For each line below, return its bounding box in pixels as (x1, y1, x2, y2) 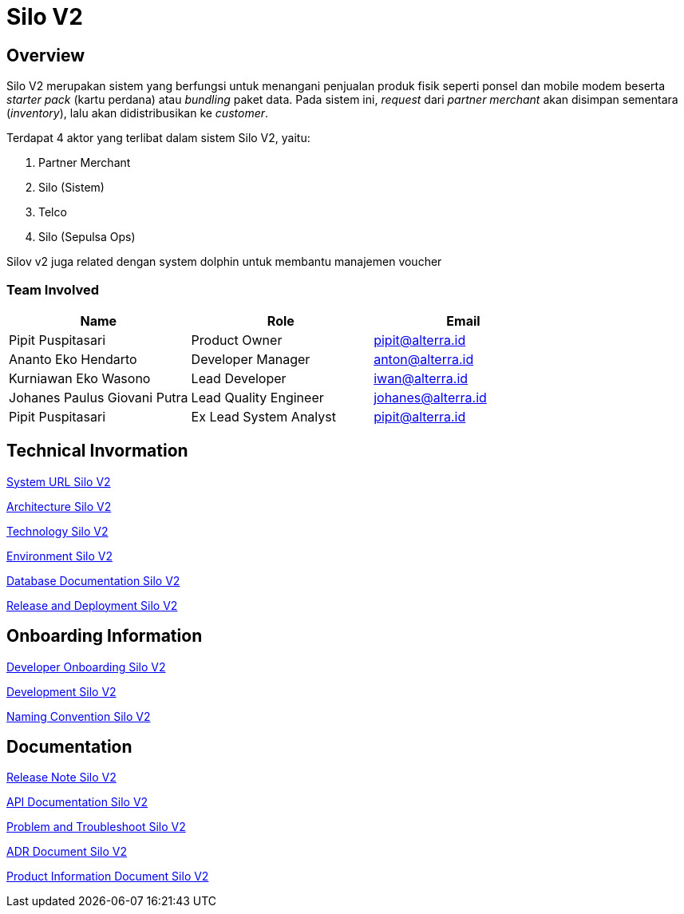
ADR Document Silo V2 (6, 845, 127, 859)
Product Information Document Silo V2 (6, 869, 209, 884)
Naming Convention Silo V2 (6, 709, 151, 723)
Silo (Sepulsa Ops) (38, 230, 136, 244)
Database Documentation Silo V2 (6, 573, 180, 588)
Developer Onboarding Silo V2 (6, 659, 166, 674)
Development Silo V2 (6, 684, 117, 698)
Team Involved (6, 281, 100, 298)
